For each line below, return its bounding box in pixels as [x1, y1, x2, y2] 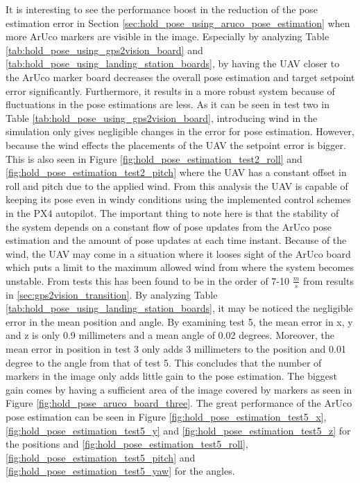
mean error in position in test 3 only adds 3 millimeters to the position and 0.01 [6, 342, 346, 356]
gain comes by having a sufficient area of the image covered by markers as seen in [6, 382, 352, 396]
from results [302, 273, 354, 288]
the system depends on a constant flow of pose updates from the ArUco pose [6, 219, 332, 234]
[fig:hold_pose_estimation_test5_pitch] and [6, 450, 196, 464]
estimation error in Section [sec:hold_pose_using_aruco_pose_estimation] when [6, 15, 350, 30]
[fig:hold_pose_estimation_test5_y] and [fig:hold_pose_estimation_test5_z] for [6, 423, 351, 437]
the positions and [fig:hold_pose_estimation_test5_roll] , [6, 437, 248, 451]
